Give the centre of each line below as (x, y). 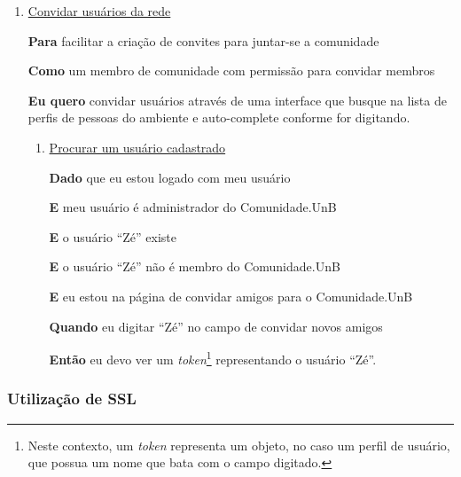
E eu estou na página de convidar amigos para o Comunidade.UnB (231, 296)
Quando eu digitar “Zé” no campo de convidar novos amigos (216, 326)
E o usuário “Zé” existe (113, 236)
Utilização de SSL (72, 399)
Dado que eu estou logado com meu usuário (170, 177)
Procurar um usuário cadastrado (137, 147)
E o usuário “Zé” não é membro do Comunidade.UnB (195, 266)
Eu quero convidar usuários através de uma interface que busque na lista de (237, 100)
